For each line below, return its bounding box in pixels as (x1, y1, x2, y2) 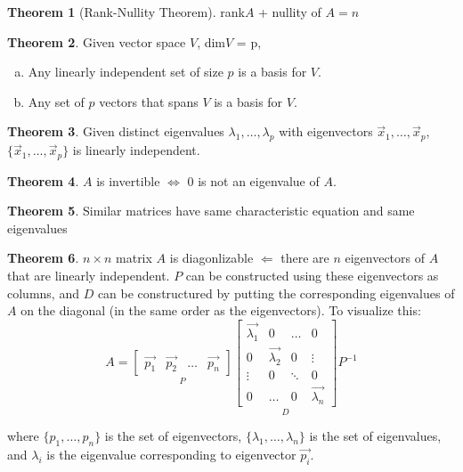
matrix (116, 248, 152, 267)
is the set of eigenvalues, (309, 427, 442, 445)
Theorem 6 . (7, 248, 79, 267)
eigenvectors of (345, 248, 426, 267)
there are (280, 248, 329, 267)
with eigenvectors (279, 122, 373, 141)
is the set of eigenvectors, (104, 427, 242, 445)
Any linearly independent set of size (28, 62, 223, 81)
